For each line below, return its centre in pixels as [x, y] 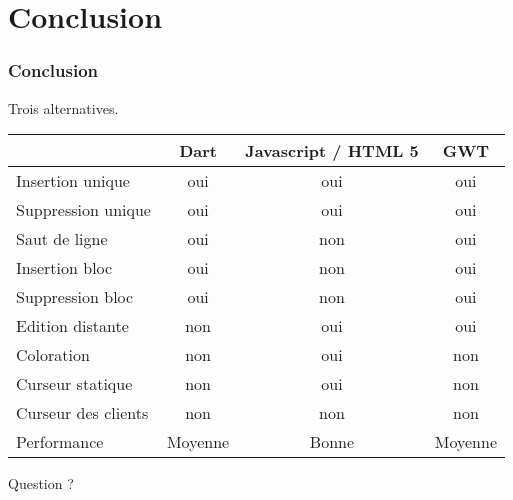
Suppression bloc [75, 297]
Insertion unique [73, 181]
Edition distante [72, 326]
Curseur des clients [82, 413]
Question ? [41, 483]
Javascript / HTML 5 [332, 151]
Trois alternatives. [63, 107]
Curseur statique [74, 384]
